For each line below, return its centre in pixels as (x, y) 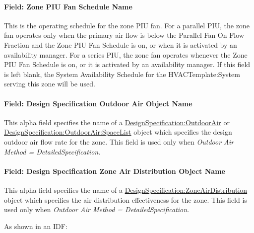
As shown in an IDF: (36, 226)
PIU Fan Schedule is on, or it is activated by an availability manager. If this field (127, 64)
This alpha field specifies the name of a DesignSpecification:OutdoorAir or (117, 122)
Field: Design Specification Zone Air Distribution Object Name (115, 171)
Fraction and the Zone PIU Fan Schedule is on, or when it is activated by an (121, 44)
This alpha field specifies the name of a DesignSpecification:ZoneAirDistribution (126, 190)
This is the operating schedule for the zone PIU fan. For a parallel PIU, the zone (127, 25)
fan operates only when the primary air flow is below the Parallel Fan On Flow (124, 35)
